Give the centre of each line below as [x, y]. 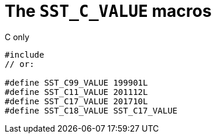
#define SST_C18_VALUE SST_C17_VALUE [91, 110]
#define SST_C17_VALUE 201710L [76, 101]
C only [17, 37]
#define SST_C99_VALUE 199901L [76, 82]
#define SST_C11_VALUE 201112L [76, 92]
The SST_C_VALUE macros [108, 11]
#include [25, 54]
